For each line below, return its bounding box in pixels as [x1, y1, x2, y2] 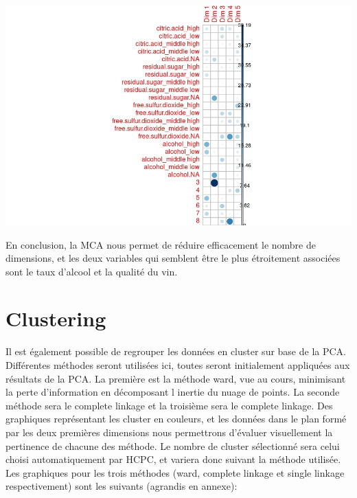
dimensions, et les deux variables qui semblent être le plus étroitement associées [5, 251, 341, 265]
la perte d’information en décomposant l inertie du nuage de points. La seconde [5, 385, 340, 399]
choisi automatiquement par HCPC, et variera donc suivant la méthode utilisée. [5, 452, 341, 466]
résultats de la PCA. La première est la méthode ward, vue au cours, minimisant [5, 371, 346, 385]
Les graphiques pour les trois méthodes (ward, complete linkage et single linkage [5, 465, 345, 479]
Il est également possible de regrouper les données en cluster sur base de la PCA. [5, 344, 346, 359]
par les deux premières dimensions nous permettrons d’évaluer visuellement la [5, 425, 333, 439]
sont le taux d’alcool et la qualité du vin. [5, 264, 178, 278]
